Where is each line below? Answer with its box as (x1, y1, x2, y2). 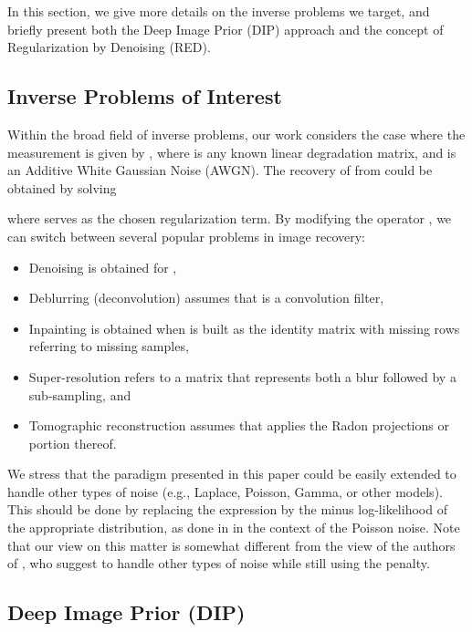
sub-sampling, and (28, 385, 131, 404)
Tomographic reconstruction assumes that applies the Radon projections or (28, 416, 449, 435)
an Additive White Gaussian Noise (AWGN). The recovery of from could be (7, 161, 433, 180)
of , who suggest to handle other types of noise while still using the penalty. (7, 554, 430, 573)
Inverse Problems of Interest (7, 82, 282, 110)
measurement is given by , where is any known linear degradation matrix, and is (7, 142, 456, 161)
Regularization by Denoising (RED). (7, 37, 211, 57)
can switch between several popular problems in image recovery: (7, 226, 365, 245)
